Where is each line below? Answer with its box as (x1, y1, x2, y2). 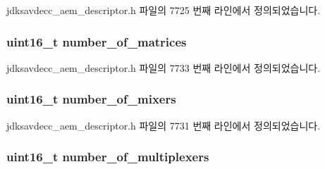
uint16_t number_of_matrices (6, 32, 187, 50)
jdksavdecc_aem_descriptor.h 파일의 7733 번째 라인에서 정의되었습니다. (6, 60, 321, 75)
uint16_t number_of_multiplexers (6, 148, 209, 165)
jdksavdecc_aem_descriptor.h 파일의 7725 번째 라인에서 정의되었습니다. (6, 3, 321, 17)
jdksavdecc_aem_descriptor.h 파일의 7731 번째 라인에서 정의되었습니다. (6, 118, 321, 132)
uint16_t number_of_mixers (6, 90, 176, 108)
